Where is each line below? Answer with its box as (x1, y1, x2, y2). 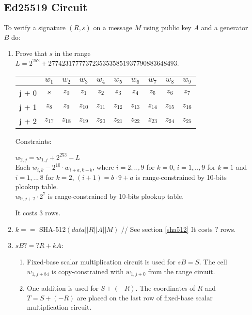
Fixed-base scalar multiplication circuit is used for (27, 256, 175, 266)
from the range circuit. (148, 266, 215, 276)
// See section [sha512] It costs (121, 224, 213, 234)
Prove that (15, 48, 47, 58)
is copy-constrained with (51, 266, 124, 276)
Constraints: (15, 136, 52, 146)
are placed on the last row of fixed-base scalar (77, 292, 213, 302)
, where (92, 162, 114, 172)
